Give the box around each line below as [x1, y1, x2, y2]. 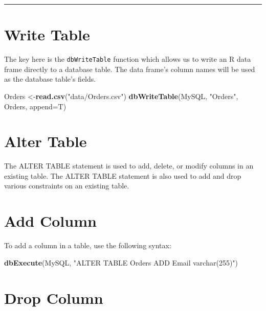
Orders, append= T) [4, 101, 66, 111]
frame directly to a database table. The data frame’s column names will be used [4, 63, 255, 74]
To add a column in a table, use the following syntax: [4, 240, 171, 251]
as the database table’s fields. [4, 74, 96, 84]
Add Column [4, 210, 97, 231]
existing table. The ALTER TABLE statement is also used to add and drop [4, 170, 241, 181]
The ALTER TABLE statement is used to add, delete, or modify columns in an [4, 160, 254, 171]
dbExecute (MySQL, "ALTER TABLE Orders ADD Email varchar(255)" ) [4, 257, 238, 268]
